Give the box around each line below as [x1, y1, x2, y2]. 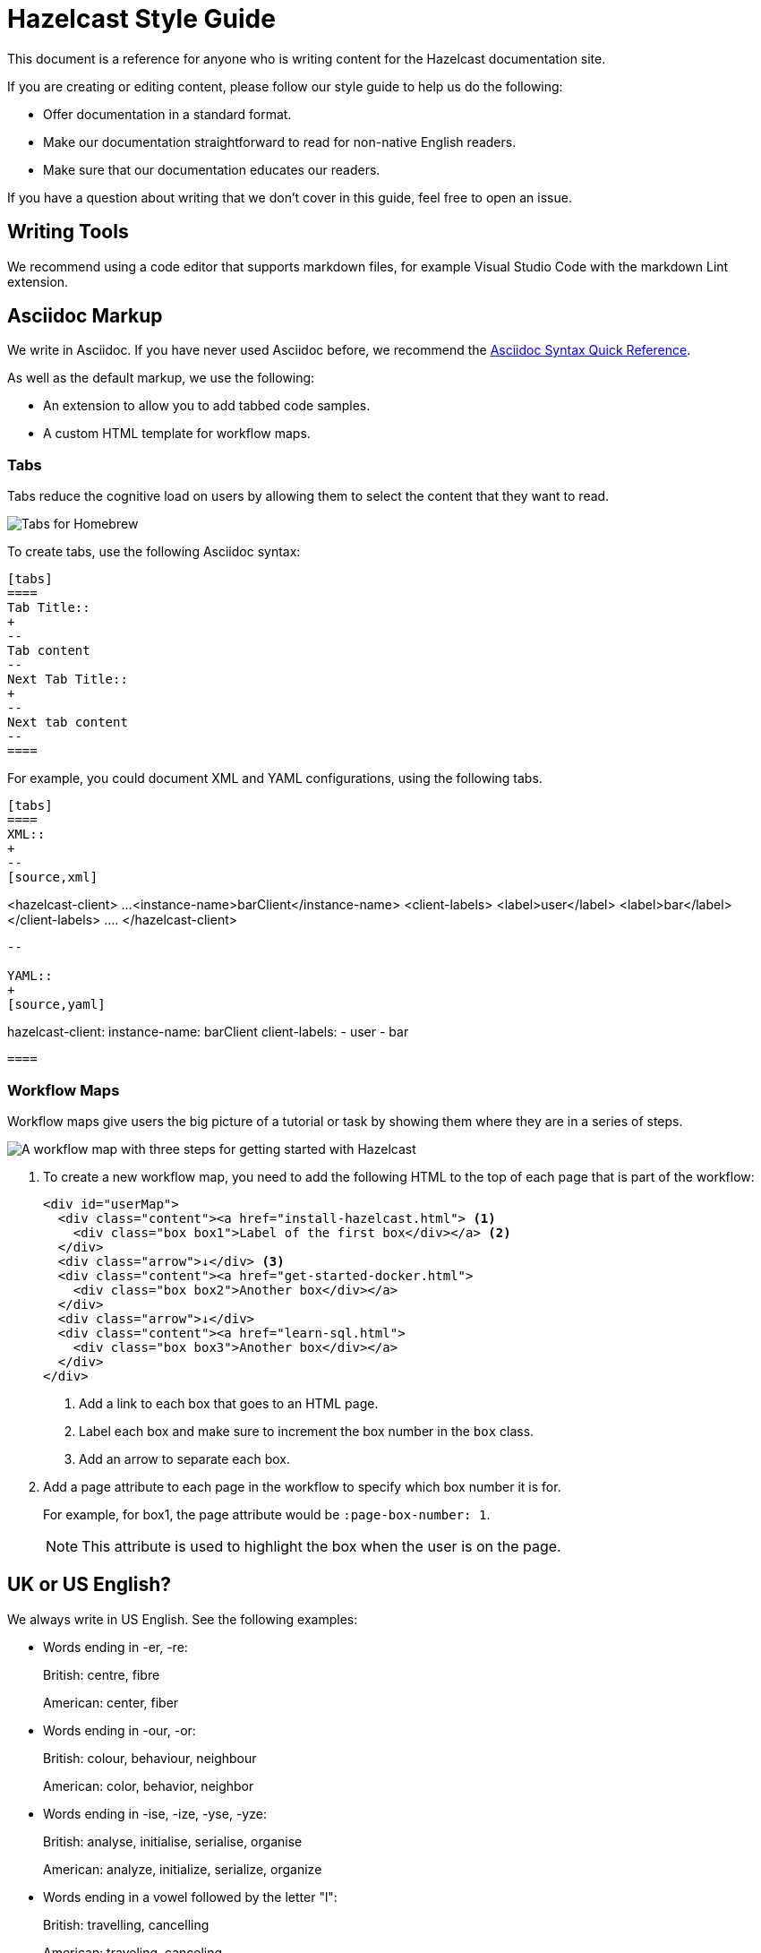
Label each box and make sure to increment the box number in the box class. [79, 1423, 534, 1439]
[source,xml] [7, 870, 98, 885]
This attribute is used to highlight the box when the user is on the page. [81, 1536, 561, 1555]
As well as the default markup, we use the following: [7, 370, 315, 386]
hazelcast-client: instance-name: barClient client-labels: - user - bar [7, 1024, 409, 1040]
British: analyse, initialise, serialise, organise [43, 1833, 303, 1849]
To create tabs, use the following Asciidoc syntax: [7, 544, 301, 560]
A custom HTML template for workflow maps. [43, 426, 311, 442]
